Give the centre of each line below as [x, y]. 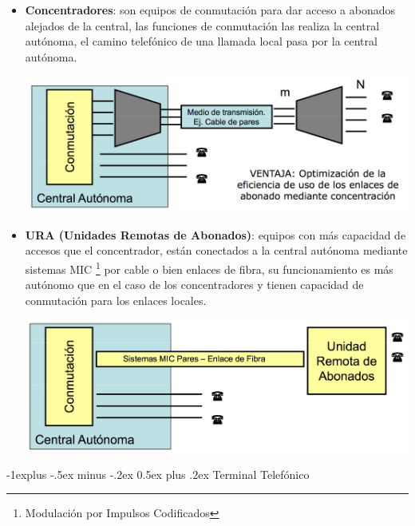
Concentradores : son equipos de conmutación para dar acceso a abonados [210, 10]
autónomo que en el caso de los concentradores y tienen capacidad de [194, 285]
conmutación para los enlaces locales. [116, 300]
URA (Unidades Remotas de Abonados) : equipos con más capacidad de [215, 234]
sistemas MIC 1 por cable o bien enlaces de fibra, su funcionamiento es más [209, 267]
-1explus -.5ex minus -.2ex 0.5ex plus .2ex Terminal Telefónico [158, 474]
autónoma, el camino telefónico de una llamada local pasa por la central [201, 41]
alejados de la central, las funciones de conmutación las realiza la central [202, 25]
